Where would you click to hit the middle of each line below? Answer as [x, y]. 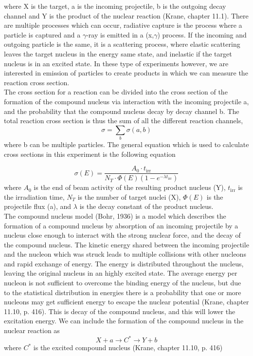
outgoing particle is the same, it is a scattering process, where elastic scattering [122, 44]
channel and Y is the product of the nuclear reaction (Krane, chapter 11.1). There [126, 15]
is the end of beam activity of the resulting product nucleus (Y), [130, 187]
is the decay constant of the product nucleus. [146, 206]
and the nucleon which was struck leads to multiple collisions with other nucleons [125, 254]
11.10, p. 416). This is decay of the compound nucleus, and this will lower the [120, 311]
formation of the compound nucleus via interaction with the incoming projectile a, [126, 101]
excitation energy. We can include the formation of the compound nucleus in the [124, 321]
